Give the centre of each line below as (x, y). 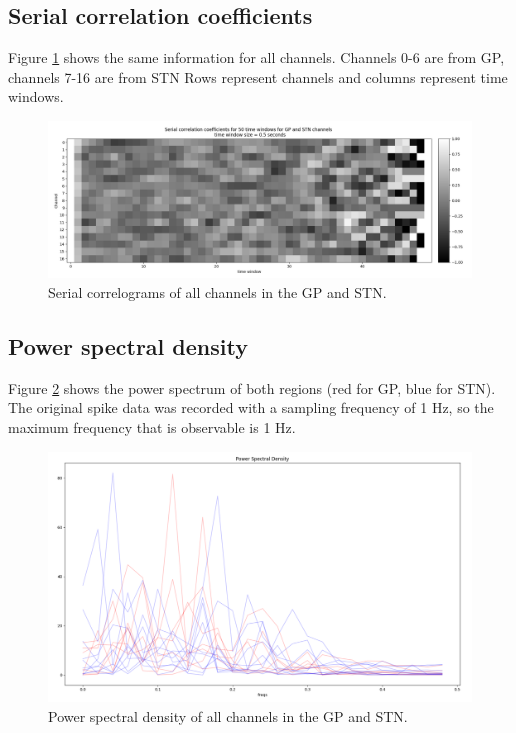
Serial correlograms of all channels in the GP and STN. (217, 291)
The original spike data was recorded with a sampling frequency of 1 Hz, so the (251, 407)
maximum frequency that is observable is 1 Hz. (152, 426)
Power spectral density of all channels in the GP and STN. (228, 715)
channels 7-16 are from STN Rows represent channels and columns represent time (258, 76)
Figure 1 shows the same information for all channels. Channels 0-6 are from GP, (256, 57)
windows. (36, 96)
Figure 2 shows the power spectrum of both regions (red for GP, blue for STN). (252, 387)
